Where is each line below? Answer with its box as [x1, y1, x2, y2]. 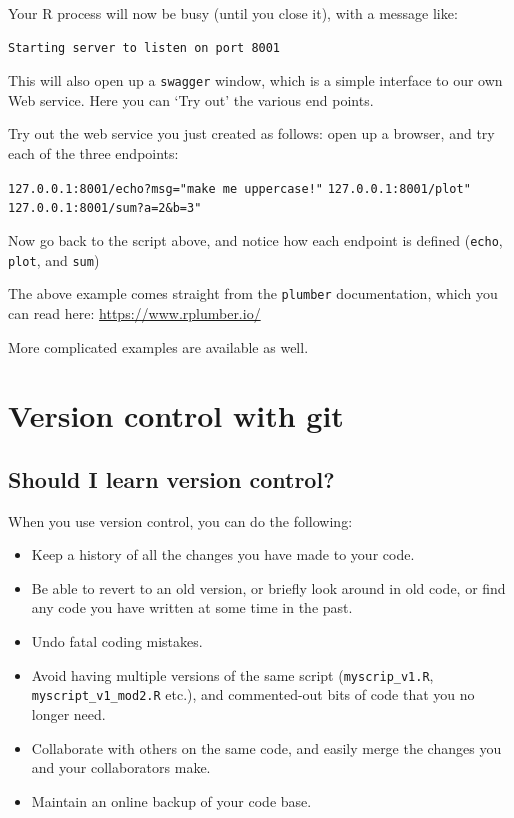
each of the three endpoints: [8, 143, 179, 164]
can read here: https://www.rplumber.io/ [8, 302, 261, 323]
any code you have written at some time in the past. [31, 597, 353, 618]
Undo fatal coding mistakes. [31, 631, 203, 652]
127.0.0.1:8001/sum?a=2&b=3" [8, 201, 202, 216]
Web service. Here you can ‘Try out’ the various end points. [8, 89, 374, 110]
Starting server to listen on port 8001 [8, 40, 281, 55]
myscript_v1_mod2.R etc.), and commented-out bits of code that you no [31, 684, 475, 705]
